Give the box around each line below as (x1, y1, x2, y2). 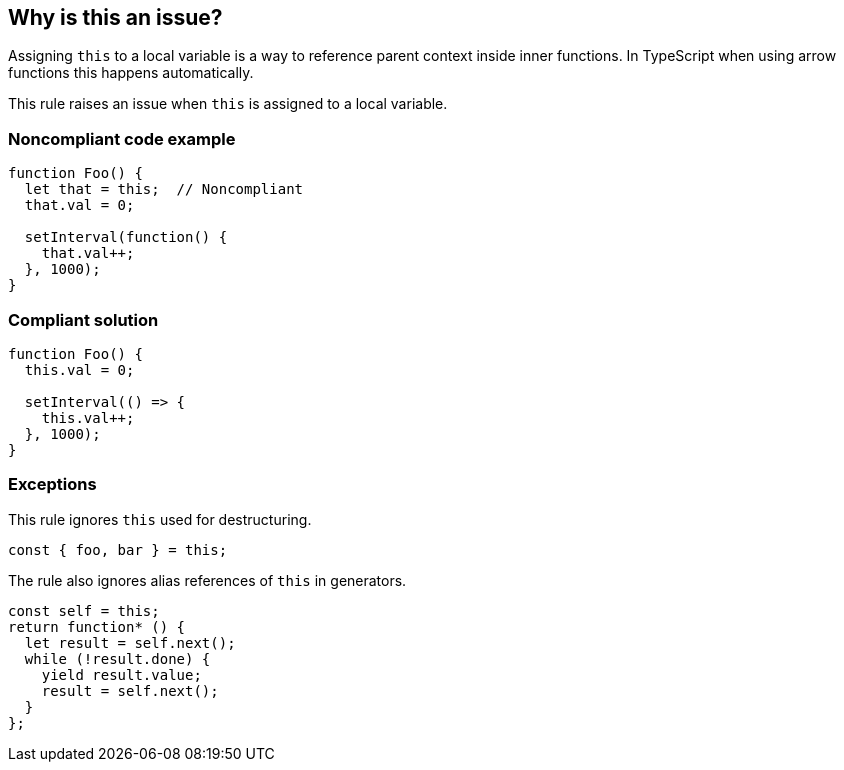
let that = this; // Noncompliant (24, 181, 304, 198)
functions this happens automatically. (8, 64, 254, 82)
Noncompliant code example (8, 128, 236, 149)
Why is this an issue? (8, 5, 223, 30)
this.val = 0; (24, 361, 135, 378)
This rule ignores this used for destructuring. (8, 510, 312, 528)
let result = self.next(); (24, 634, 236, 651)
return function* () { (8, 618, 186, 635)
